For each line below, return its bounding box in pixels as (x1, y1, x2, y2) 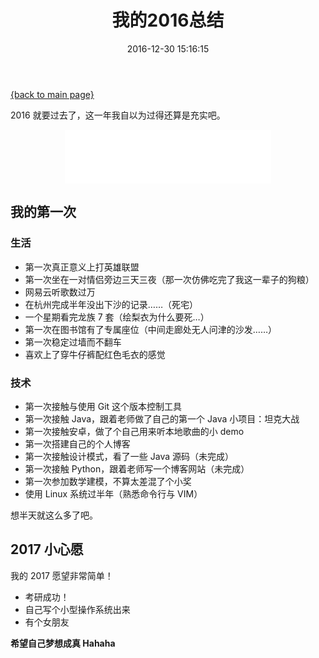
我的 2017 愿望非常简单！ (10, 569, 114, 581)
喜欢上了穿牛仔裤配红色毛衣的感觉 (24, 348, 166, 360)
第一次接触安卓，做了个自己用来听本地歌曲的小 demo (24, 425, 245, 437)
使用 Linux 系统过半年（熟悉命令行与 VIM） (24, 487, 203, 500)
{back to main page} (10, 88, 95, 100)
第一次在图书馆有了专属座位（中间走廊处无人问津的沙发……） (24, 323, 277, 335)
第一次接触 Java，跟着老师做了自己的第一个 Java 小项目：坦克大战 (24, 412, 300, 425)
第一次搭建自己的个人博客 (24, 437, 131, 450)
